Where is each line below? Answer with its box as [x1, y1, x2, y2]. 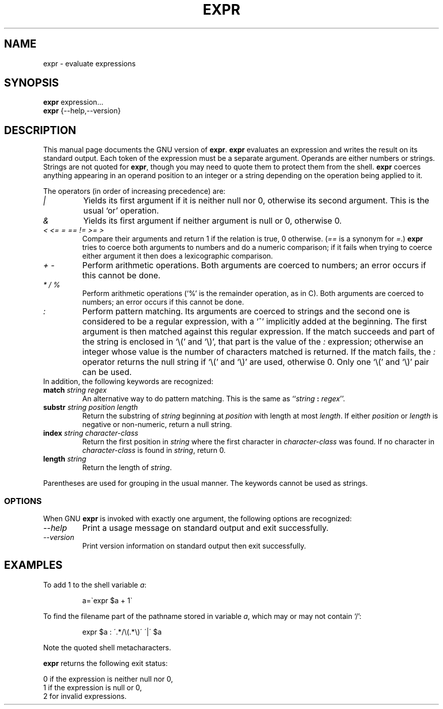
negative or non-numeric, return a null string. [82, 420, 232, 429]
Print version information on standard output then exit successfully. [82, 541, 306, 551]
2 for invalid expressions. [43, 691, 127, 700]
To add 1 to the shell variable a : [43, 580, 147, 589]
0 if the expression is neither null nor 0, [43, 674, 173, 683]
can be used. [82, 367, 132, 378]
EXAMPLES [4, 559, 63, 572]
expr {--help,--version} [43, 106, 121, 115]
